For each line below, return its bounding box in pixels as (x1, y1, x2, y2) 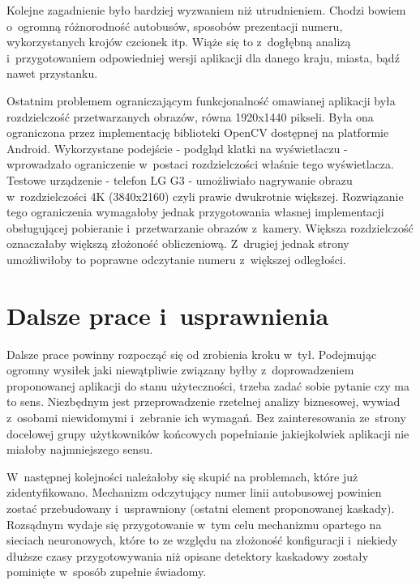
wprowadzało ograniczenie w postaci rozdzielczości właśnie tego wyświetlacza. (6, 156, 394, 173)
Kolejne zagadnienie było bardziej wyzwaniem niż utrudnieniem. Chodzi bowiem (6, 2, 406, 18)
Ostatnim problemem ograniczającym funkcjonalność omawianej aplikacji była (6, 92, 396, 109)
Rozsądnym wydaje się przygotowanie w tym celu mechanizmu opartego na (6, 515, 382, 532)
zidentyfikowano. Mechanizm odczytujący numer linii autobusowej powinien (6, 484, 382, 501)
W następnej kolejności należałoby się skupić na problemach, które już (6, 468, 358, 485)
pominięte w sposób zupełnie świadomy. (6, 563, 207, 580)
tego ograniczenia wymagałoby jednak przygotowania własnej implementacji (6, 203, 384, 220)
